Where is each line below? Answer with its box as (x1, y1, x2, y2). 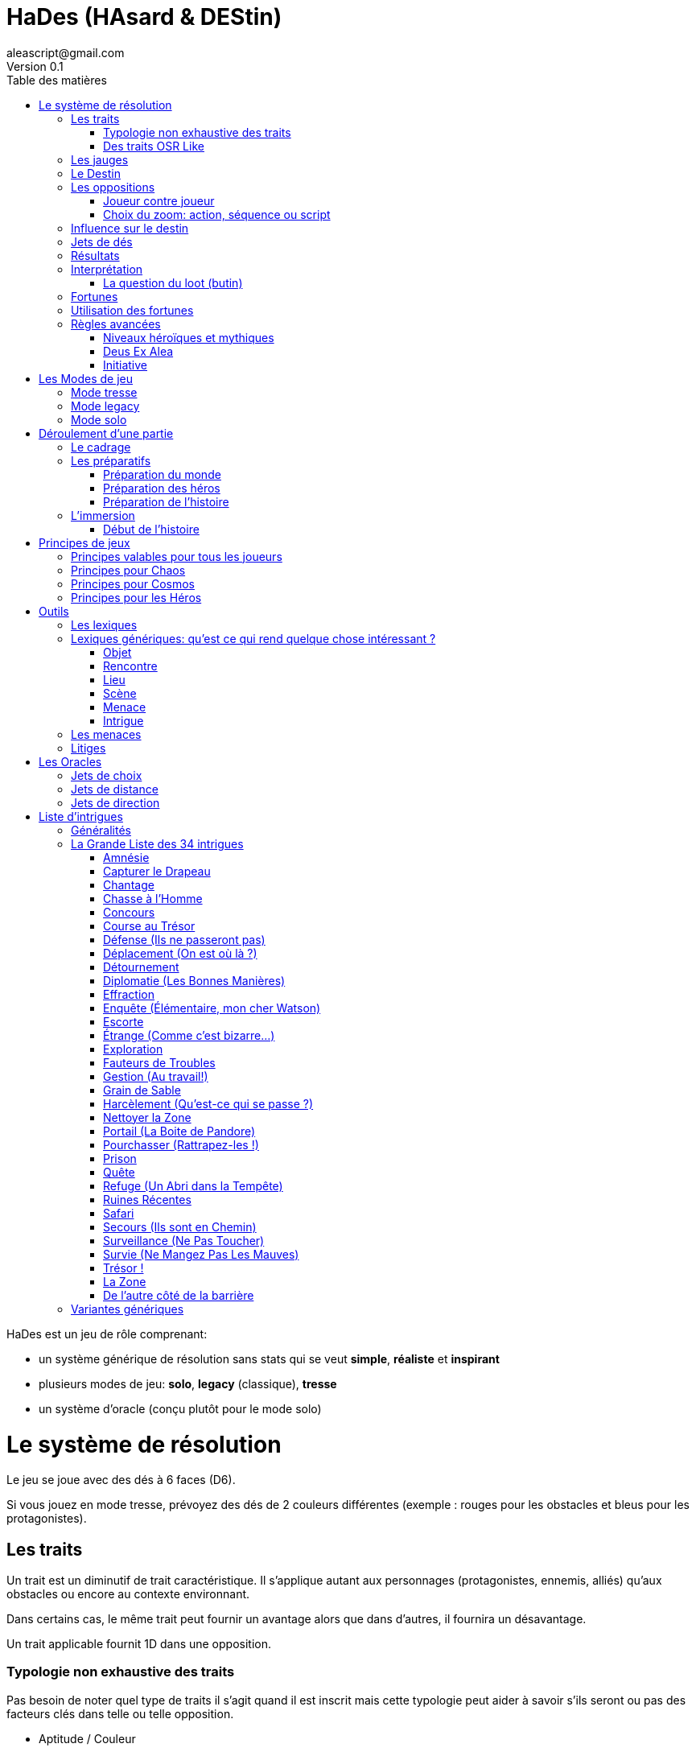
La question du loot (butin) (103, 275, 243, 290)
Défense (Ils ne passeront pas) (103, 932, 266, 946)
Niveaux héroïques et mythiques (103, 330, 274, 344)
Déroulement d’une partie (39, 426, 174, 440)
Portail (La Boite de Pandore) (103, 1123, 256, 1138)
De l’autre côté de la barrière (103, 1288, 254, 1302)
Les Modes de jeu (39, 371, 134, 385)
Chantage (103, 877, 154, 892)
